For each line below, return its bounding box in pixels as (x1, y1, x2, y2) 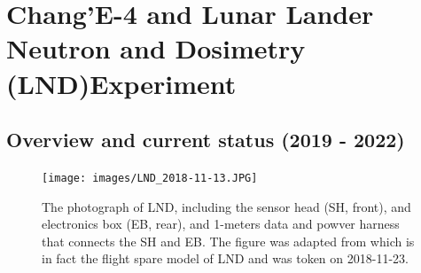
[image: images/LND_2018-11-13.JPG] (42, 171, 258, 184)
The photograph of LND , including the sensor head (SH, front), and (42, 197, 411, 215)
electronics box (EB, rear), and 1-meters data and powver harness (42, 214, 400, 233)
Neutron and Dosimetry (6, 30, 306, 66)
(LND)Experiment (6, 65, 237, 101)
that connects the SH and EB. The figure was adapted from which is (42, 231, 415, 250)
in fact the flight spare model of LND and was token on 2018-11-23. (42, 249, 409, 268)
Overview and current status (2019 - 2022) (6, 126, 405, 153)
